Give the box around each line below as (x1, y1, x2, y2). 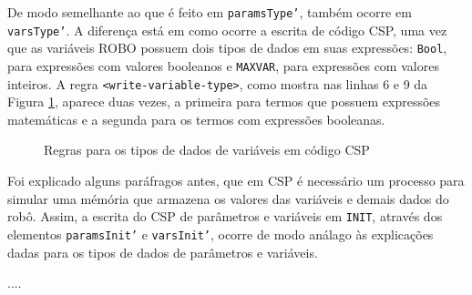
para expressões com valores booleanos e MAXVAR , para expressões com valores (7, 56, 439, 75)
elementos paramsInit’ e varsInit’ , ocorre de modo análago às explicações (7, 224, 434, 243)
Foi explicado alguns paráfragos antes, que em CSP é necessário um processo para (7, 171, 465, 190)
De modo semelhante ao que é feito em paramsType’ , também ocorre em (7, 3, 412, 21)
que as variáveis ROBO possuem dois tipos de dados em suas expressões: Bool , (7, 38, 447, 57)
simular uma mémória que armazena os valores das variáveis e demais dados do (7, 188, 449, 208)
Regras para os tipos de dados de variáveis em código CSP (44, 140, 370, 159)
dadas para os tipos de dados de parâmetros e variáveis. (7, 242, 318, 261)
